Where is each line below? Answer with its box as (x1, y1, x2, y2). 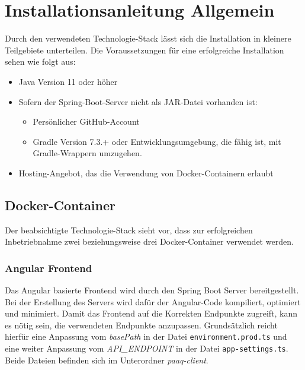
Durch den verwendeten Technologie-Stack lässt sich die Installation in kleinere (5, 32, 291, 45)
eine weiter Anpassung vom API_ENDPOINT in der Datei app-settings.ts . (5, 342, 288, 355)
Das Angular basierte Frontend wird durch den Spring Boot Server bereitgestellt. (5, 284, 299, 296)
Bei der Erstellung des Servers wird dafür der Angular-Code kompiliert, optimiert (5, 295, 301, 308)
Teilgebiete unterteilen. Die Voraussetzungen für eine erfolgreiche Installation (5, 43, 284, 56)
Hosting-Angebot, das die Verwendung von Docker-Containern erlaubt (18, 166, 274, 179)
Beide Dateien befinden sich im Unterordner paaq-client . (5, 353, 208, 366)
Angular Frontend (5, 260, 92, 275)
